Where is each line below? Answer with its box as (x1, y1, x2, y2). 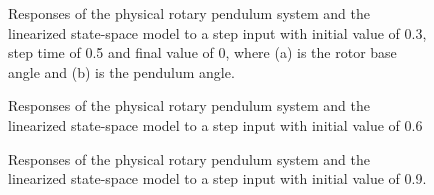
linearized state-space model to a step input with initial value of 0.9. (8, 168, 427, 189)
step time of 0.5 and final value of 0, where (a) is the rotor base (8, 42, 397, 63)
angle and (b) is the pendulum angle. (8, 61, 235, 82)
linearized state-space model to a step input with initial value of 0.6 (8, 114, 423, 135)
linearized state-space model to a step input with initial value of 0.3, (8, 22, 427, 43)
